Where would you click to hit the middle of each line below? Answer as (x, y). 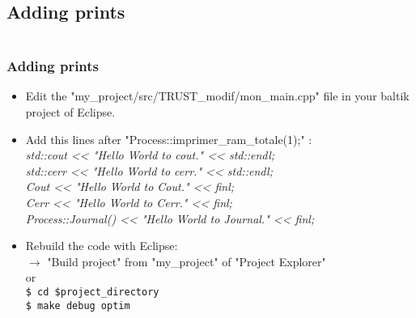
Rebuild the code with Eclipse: (102, 246)
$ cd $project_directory (92, 292)
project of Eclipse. (70, 112)
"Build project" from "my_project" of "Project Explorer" (187, 261)
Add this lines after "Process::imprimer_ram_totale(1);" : (169, 139)
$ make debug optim (78, 305)
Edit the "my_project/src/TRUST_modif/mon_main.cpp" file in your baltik (217, 96)
